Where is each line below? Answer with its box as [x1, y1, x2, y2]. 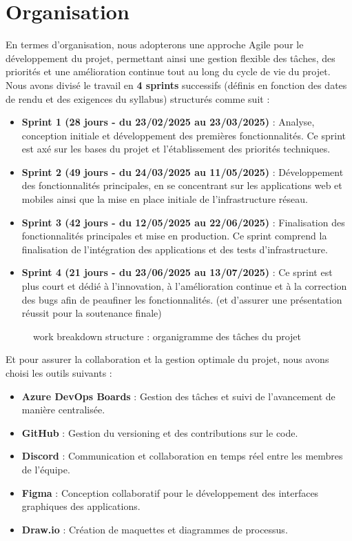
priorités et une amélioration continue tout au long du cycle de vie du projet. [6, 64, 331, 79]
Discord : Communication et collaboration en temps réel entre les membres [21, 449, 343, 463]
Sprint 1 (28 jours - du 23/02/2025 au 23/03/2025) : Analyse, [21, 115, 315, 129]
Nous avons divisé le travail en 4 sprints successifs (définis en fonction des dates [6, 77, 347, 92]
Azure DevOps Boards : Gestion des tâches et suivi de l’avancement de [21, 388, 335, 403]
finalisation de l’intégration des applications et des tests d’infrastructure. [21, 242, 328, 256]
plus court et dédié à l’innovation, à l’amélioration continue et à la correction [21, 279, 347, 293]
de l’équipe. [21, 462, 70, 476]
